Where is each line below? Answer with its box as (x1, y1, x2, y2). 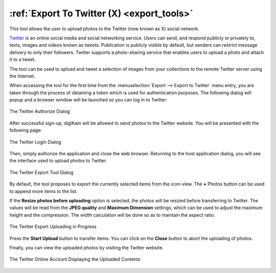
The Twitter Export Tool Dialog (9, 169, 74, 175)
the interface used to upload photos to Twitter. (9, 158, 107, 164)
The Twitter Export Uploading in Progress (9, 223, 97, 230)
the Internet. (9, 73, 36, 79)
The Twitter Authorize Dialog (9, 108, 70, 115)
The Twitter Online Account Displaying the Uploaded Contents (9, 256, 141, 262)
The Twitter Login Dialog (9, 139, 61, 145)
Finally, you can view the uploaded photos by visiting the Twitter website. (9, 244, 164, 250)
